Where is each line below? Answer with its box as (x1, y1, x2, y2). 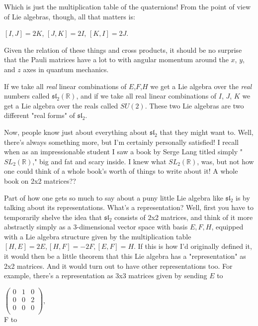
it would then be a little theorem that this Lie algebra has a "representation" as (4, 251, 246, 261)
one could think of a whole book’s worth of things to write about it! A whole (4, 166, 238, 176)
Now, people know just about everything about (4, 126, 148, 137)
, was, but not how (197, 156, 254, 166)
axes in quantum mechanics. (23, 64, 109, 74)
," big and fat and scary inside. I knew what (32, 156, 167, 166)
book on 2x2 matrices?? (4, 175, 76, 186)
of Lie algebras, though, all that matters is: (4, 11, 135, 21)
